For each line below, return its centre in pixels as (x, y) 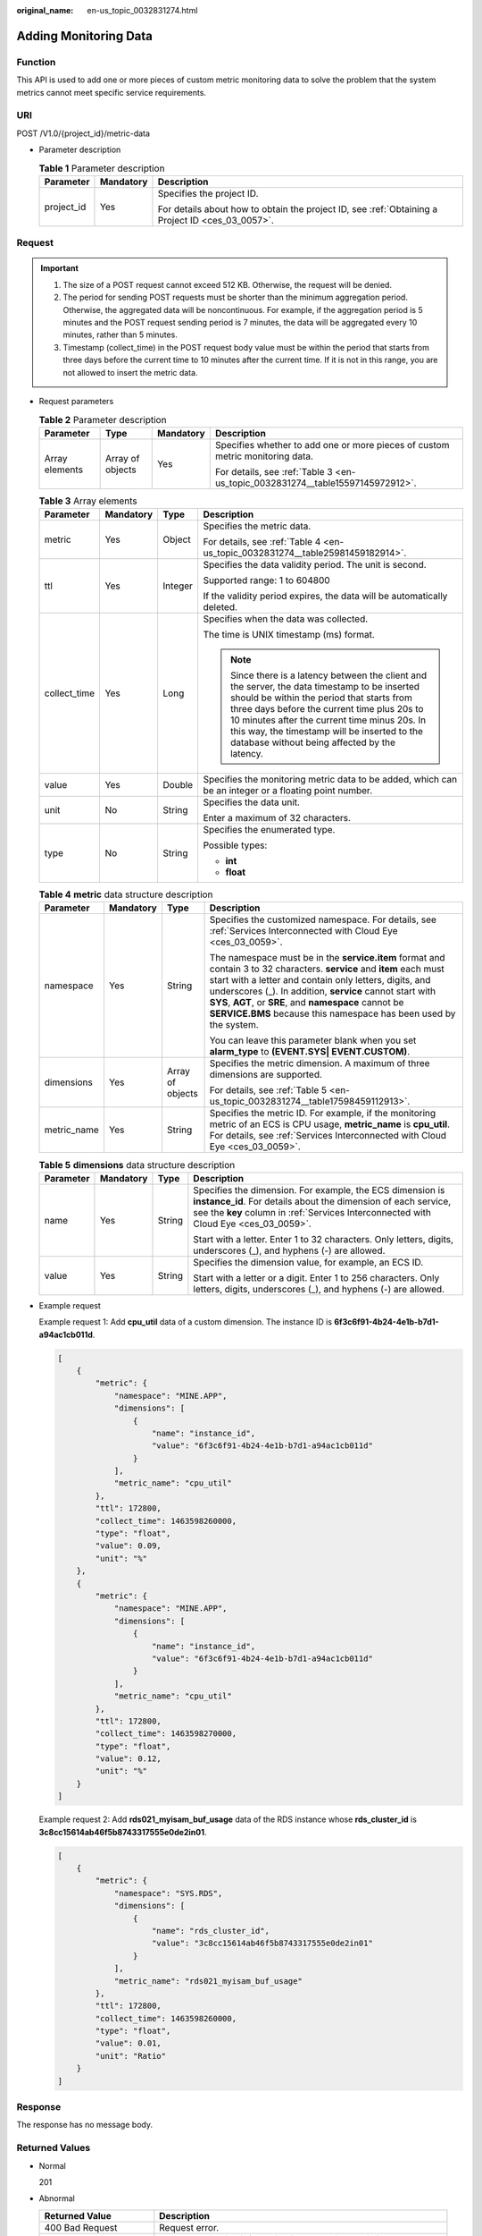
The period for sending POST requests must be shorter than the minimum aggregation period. (235, 297)
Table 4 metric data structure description (126, 894)
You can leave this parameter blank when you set (313, 1040)
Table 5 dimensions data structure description (137, 1165)
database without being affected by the (313, 742)
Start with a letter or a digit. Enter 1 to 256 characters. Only (316, 1277)
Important (60, 268)
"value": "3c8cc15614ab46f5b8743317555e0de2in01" (263, 1944)
